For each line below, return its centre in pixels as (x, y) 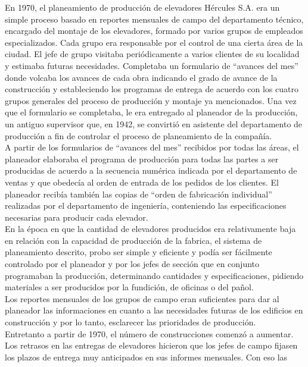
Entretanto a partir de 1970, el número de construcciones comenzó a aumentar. (149, 333)
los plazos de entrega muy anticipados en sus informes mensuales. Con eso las (146, 357)
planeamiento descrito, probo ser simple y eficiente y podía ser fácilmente (139, 252)
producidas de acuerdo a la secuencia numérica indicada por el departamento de (151, 170)
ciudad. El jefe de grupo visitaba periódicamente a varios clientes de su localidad (152, 54)
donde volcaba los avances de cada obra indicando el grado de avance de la (141, 77)
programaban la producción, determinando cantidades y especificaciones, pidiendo (154, 275)
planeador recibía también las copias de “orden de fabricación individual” (139, 194)
